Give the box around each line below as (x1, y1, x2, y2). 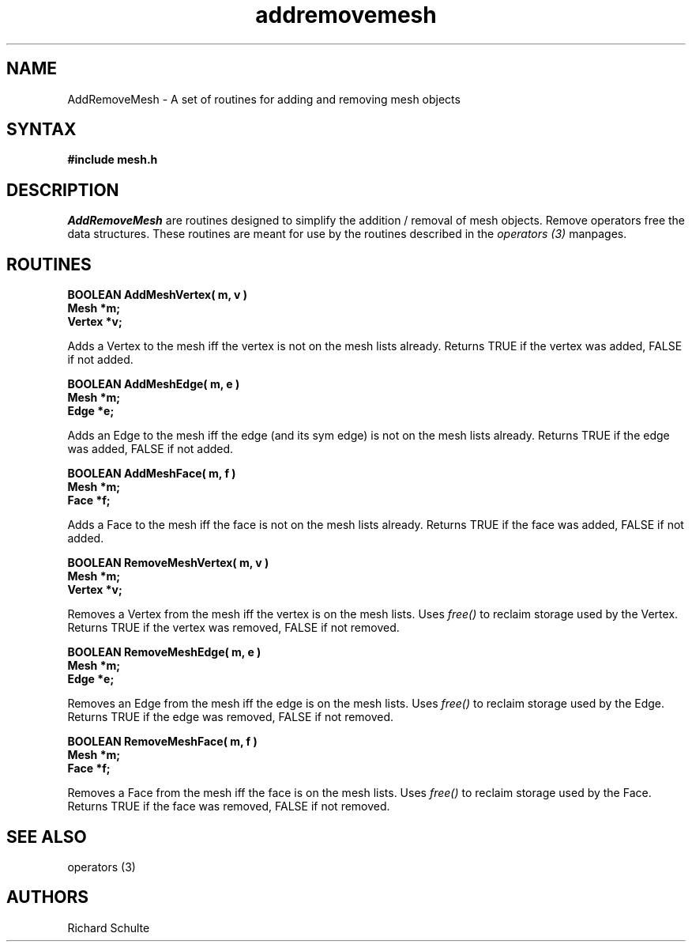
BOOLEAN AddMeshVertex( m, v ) (67, 288, 248, 302)
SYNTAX (6, 119, 77, 140)
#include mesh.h (67, 153, 158, 167)
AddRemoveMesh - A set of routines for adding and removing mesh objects (67, 92, 461, 106)
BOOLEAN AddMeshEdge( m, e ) (67, 377, 240, 391)
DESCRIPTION (6, 179, 119, 200)
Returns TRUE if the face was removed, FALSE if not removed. (67, 799, 390, 814)
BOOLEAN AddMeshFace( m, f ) (67, 466, 236, 481)
